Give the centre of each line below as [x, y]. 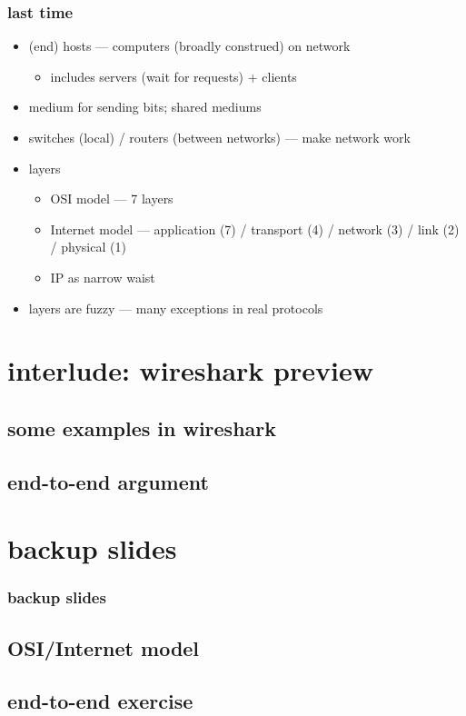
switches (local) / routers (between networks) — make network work [219, 137]
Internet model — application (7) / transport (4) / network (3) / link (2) [255, 229]
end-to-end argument [108, 481]
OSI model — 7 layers [112, 199]
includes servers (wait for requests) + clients [174, 76]
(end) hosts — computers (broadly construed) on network [189, 46]
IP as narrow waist [103, 277]
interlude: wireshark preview [190, 370]
